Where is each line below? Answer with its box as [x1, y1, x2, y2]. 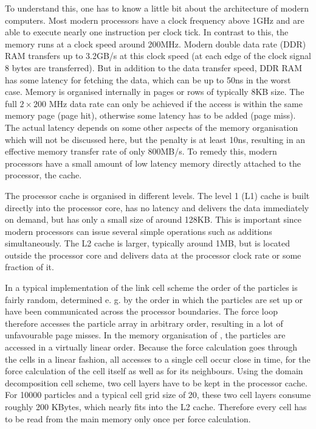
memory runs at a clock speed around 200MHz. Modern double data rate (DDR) [5, 37, 306, 50]
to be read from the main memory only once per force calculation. [5, 412, 251, 425]
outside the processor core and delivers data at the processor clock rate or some [5, 248, 301, 261]
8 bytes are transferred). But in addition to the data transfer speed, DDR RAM [5, 61, 303, 74]
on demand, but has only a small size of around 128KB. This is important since [5, 213, 302, 226]
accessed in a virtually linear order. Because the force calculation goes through [5, 341, 297, 354]
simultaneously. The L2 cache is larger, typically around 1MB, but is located [5, 237, 290, 249]
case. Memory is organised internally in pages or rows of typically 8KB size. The [5, 85, 304, 98]
